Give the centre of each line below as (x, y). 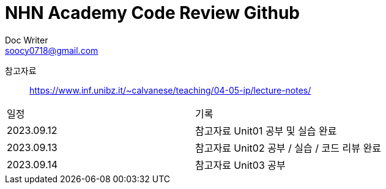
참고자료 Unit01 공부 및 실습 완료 (266, 131)
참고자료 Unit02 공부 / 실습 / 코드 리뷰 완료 (288, 148)
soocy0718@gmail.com (52, 50)
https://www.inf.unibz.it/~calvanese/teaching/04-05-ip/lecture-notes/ (170, 90)
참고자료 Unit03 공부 (240, 165)
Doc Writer (27, 40)
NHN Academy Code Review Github (153, 13)
